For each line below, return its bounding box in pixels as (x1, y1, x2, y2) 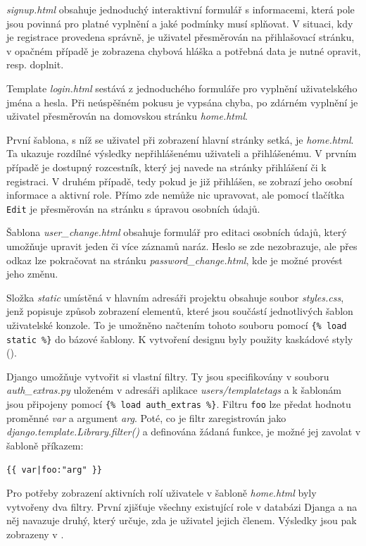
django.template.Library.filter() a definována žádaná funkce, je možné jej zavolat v (6, 424, 361, 439)
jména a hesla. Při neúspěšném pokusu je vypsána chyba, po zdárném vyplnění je (6, 94, 358, 109)
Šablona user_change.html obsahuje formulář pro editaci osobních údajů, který (6, 225, 347, 240)
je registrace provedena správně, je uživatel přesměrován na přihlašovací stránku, (6, 30, 355, 44)
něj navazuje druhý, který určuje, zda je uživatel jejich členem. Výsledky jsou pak (6, 513, 357, 528)
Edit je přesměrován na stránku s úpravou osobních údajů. (6, 201, 260, 216)
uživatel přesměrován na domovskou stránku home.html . (6, 108, 248, 123)
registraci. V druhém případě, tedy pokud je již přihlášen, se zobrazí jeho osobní (6, 173, 353, 188)
